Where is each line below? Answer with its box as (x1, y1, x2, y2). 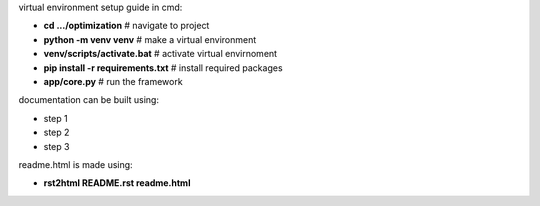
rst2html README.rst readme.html (43, 177, 191, 189)
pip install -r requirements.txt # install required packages (43, 61, 284, 74)
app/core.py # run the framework (43, 75, 184, 87)
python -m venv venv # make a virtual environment (43, 33, 257, 45)
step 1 (43, 112, 69, 124)
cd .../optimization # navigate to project (43, 20, 210, 32)
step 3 (43, 140, 70, 152)
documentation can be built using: (18, 94, 160, 106)
